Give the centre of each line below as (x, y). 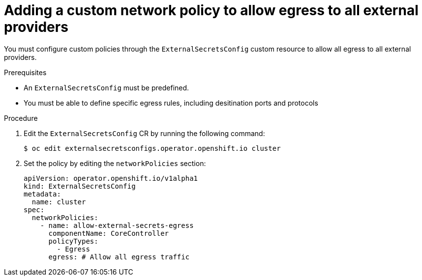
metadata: (42, 194)
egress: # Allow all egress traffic (119, 257)
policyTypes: (73, 241)
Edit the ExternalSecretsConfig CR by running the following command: (144, 133)
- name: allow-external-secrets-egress (117, 225)
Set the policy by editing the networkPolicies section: (115, 163)
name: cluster (59, 202)
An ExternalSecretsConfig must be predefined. (106, 87)
